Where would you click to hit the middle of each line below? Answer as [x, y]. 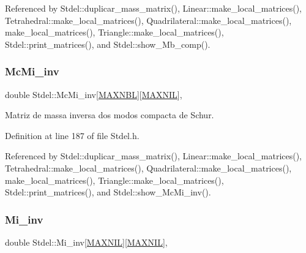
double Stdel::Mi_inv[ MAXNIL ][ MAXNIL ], [86, 242]
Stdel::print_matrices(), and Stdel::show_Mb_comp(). [108, 44]
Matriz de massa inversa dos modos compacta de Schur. [110, 115]
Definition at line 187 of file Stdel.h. [72, 135]
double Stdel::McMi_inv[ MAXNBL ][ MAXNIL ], [94, 94]
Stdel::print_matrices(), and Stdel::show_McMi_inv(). [108, 192]
